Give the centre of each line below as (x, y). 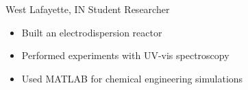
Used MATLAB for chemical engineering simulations (132, 78)
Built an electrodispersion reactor (92, 32)
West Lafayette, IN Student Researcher (88, 9)
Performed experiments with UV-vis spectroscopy (125, 55)
